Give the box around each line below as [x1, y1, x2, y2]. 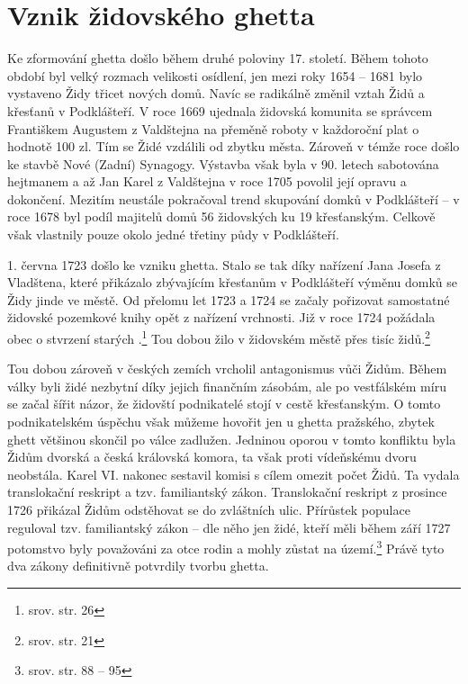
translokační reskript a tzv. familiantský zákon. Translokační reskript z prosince [7, 482, 447, 501]
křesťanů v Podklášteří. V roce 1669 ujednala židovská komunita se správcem [7, 101, 433, 120]
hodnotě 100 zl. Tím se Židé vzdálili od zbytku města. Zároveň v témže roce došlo [7, 137, 460, 156]
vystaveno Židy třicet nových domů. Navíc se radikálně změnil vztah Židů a [7, 84, 425, 103]
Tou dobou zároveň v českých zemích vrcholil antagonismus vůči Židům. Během [7, 359, 447, 378]
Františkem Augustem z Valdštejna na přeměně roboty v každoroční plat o [7, 119, 419, 138]
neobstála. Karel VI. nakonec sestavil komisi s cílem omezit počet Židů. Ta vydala [7, 464, 460, 483]
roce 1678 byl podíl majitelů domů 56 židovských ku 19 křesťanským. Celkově [7, 207, 436, 226]
